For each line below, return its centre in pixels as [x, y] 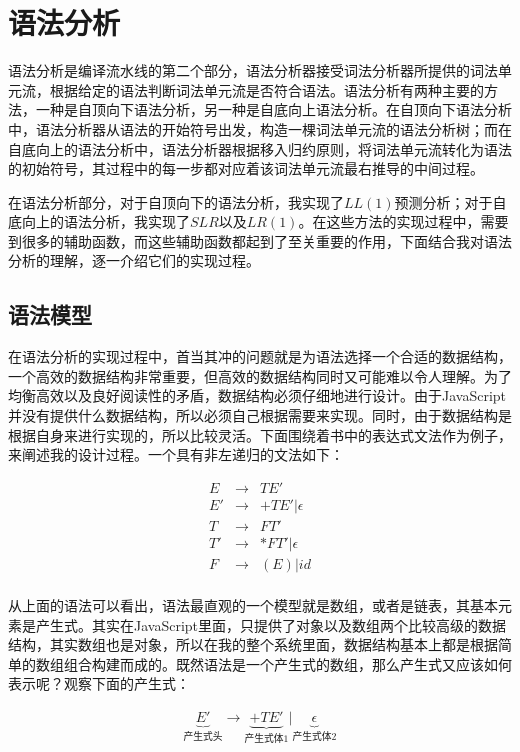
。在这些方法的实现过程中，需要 [403, 221]
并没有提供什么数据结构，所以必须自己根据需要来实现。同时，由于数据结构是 [260, 415]
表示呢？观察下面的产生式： [99, 683]
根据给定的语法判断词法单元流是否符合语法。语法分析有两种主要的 [266, 89]
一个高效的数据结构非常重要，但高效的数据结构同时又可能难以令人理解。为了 [260, 375]
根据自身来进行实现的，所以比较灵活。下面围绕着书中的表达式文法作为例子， [260, 434]
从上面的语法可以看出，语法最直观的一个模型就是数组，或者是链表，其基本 [253, 605]
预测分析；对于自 [450, 201]
